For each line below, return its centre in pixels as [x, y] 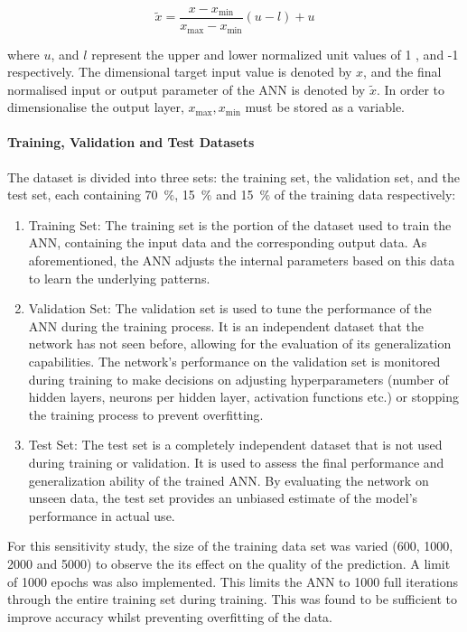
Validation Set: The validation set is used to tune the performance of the [230, 308]
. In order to [411, 89]
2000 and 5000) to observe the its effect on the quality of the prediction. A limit [229, 563]
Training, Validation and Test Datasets [131, 142]
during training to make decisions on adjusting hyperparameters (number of [238, 379]
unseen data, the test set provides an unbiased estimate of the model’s [223, 498]
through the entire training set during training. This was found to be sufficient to [232, 599]
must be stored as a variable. [325, 107]
